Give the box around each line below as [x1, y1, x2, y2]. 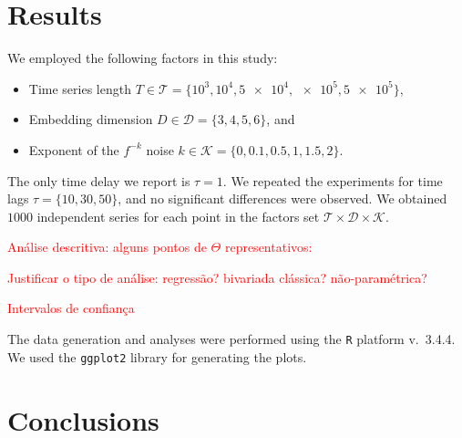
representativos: [224, 237, 313, 256]
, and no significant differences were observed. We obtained [118, 189, 447, 208]
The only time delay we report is [7, 171, 190, 190]
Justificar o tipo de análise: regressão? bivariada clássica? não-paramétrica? [7, 267, 427, 287]
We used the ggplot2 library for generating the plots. [7, 347, 307, 366]
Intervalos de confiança [7, 298, 135, 318]
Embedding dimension [28, 109, 153, 129]
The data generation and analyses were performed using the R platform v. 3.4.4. [7, 329, 456, 349]
